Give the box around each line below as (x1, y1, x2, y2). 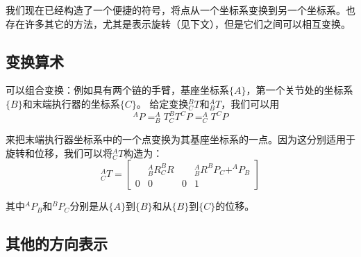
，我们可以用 (221, 96, 280, 110)
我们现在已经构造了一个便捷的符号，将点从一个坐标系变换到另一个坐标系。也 (6, 3, 355, 17)
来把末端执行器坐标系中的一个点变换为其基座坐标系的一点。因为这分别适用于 (6, 132, 355, 147)
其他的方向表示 (6, 233, 108, 254)
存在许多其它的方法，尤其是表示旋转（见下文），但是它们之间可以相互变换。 (6, 16, 351, 31)
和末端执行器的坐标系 (22, 96, 120, 110)
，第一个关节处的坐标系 (246, 83, 353, 97)
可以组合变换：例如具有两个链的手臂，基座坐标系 (6, 83, 229, 97)
